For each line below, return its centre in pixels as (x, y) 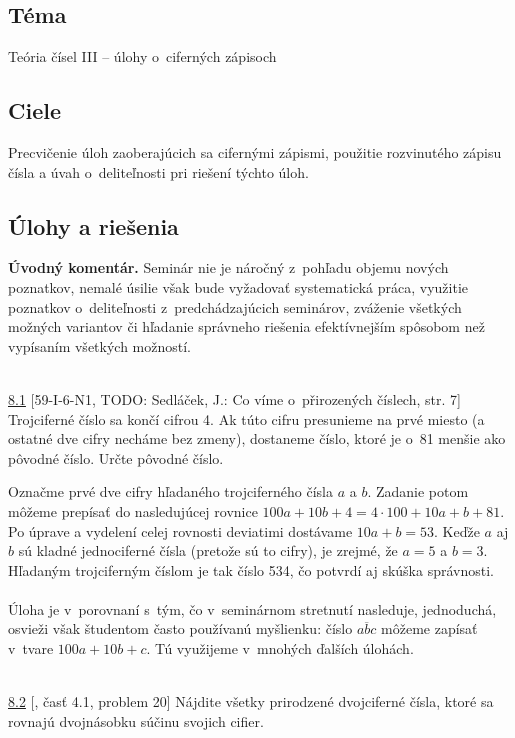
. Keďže (457, 530)
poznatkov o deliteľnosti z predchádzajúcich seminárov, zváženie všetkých (235, 306)
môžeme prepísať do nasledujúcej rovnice (133, 510)
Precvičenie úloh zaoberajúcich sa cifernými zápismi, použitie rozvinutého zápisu (255, 152)
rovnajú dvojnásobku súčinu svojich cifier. (136, 720)
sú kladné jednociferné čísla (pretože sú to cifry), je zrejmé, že (208, 550)
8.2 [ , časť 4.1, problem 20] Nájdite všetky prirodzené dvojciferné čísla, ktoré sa (251, 701)
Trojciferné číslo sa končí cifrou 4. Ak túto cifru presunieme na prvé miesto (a (246, 418)
